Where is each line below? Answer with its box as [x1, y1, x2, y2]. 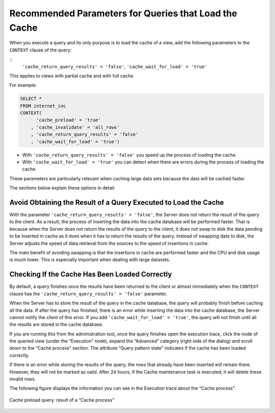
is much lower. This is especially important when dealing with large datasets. [9, 257, 171, 263]
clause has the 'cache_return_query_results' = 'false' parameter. [9, 290, 168, 297]
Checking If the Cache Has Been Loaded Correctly [9, 270, 172, 279]
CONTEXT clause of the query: [9, 46, 72, 53]
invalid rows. [9, 376, 36, 382]
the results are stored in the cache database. [9, 322, 104, 328]
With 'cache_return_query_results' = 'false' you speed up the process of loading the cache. [22, 152, 237, 158]
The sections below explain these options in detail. [9, 185, 116, 191]
